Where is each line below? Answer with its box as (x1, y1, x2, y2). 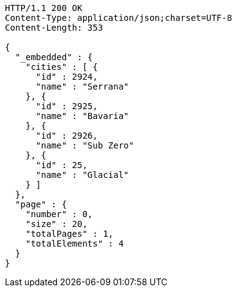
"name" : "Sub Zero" (36, 140, 134, 150)
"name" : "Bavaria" (36, 111, 129, 121)
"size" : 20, (25, 219, 88, 229)
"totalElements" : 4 (25, 239, 124, 248)
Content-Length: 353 (5, 23, 103, 33)
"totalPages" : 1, (25, 229, 114, 239)
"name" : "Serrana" (36, 82, 129, 91)
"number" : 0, (25, 209, 93, 219)
